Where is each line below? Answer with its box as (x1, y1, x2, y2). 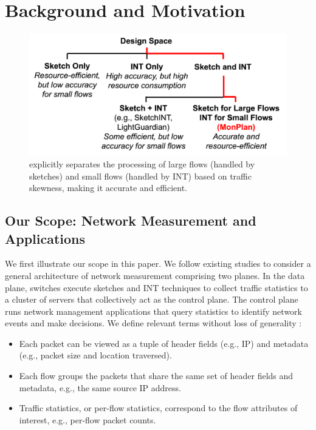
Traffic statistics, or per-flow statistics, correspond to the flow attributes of (19, 401, 298, 414)
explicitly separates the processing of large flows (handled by (29, 157, 255, 170)
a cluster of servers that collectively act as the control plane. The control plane (5, 293, 298, 306)
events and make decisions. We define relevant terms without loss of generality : (5, 317, 302, 329)
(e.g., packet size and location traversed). (19, 349, 172, 361)
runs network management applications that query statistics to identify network (5, 304, 302, 317)
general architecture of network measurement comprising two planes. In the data (5, 269, 305, 281)
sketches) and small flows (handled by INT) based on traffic (29, 169, 252, 182)
